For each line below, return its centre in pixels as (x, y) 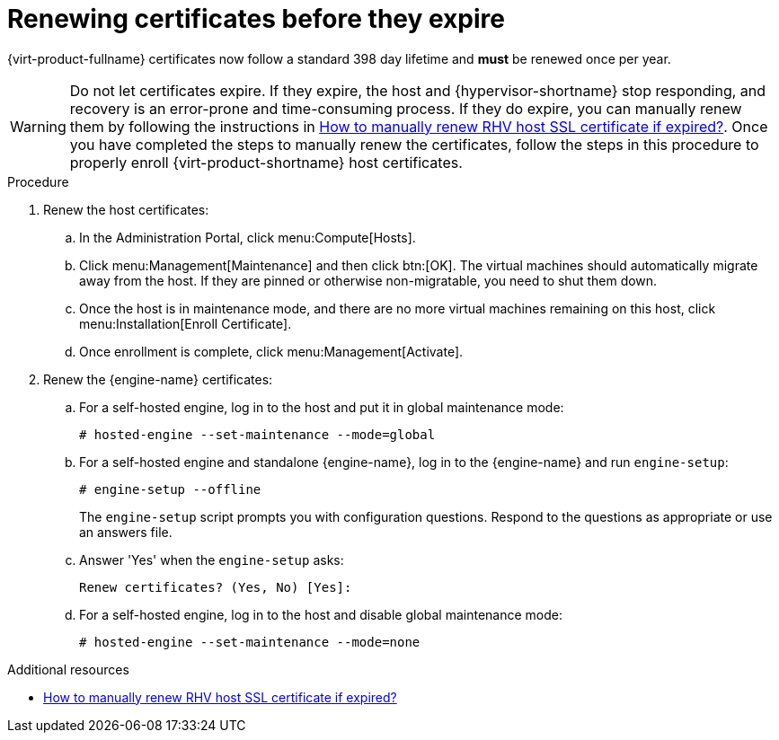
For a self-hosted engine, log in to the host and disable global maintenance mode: (321, 614)
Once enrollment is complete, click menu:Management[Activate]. (271, 351)
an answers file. (126, 532)
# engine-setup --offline (170, 489)
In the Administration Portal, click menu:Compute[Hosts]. (248, 237)
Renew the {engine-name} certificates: (158, 379)
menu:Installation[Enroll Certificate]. (186, 323)
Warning (38, 126)
